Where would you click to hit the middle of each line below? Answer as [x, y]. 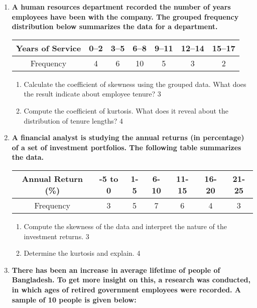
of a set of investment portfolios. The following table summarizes [126, 147]
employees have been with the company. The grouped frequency [125, 16]
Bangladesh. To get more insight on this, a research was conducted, [131, 280]
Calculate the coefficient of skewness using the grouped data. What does [135, 84]
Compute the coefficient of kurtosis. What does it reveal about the [126, 110]
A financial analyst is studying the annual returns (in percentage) [128, 137]
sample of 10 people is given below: [74, 299]
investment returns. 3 [56, 236]
